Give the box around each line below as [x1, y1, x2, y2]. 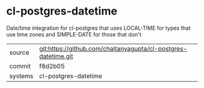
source [9, 48, 29, 56]
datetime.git [39, 52, 73, 60]
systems [9, 72, 33, 80]
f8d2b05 [39, 62, 65, 70]
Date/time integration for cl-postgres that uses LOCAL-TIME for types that [6, 24, 191, 32]
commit [9, 62, 31, 70]
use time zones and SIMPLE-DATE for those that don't [6, 30, 141, 38]
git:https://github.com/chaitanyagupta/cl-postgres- [39, 44, 188, 53]
